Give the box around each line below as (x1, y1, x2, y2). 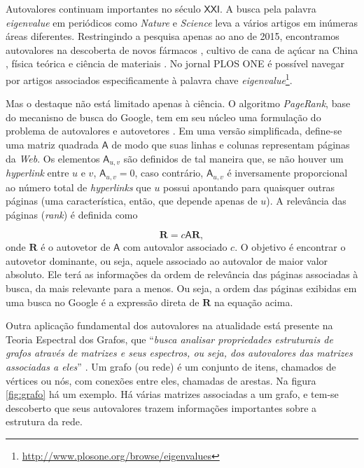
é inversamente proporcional (227, 165, 348, 180)
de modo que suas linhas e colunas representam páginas (111, 137, 350, 151)
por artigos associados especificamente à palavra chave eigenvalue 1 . (6, 70, 293, 87)
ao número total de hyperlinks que (6, 179, 151, 194)
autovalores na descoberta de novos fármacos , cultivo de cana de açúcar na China (6, 42, 358, 57)
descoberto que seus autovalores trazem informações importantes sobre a (6, 400, 317, 415)
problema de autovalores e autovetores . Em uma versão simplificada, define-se (6, 123, 342, 138)
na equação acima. (213, 294, 293, 309)
